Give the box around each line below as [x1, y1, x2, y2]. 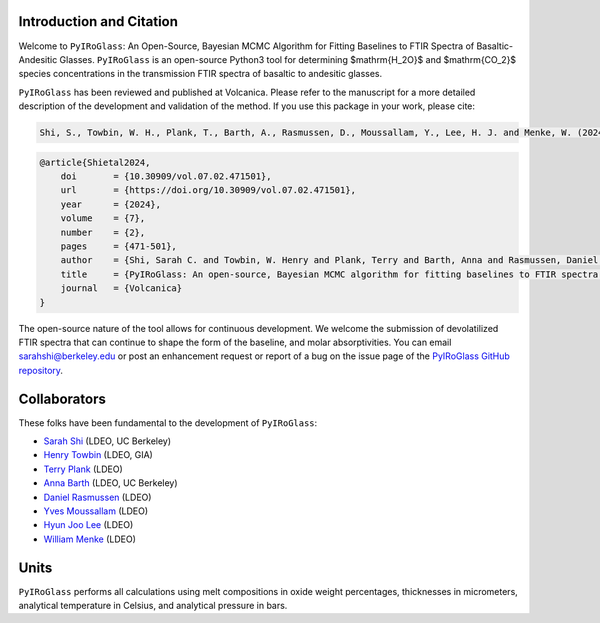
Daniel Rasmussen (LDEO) [43, 491, 152, 503]
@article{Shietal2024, [39, 156, 151, 168]
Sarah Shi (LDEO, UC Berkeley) [43, 435, 172, 447]
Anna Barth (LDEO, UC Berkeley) [43, 477, 179, 489]
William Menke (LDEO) [43, 533, 137, 545]
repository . [18, 364, 64, 376]
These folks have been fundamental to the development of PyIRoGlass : [18, 416, 318, 429]
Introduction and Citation [18, 13, 179, 30]
